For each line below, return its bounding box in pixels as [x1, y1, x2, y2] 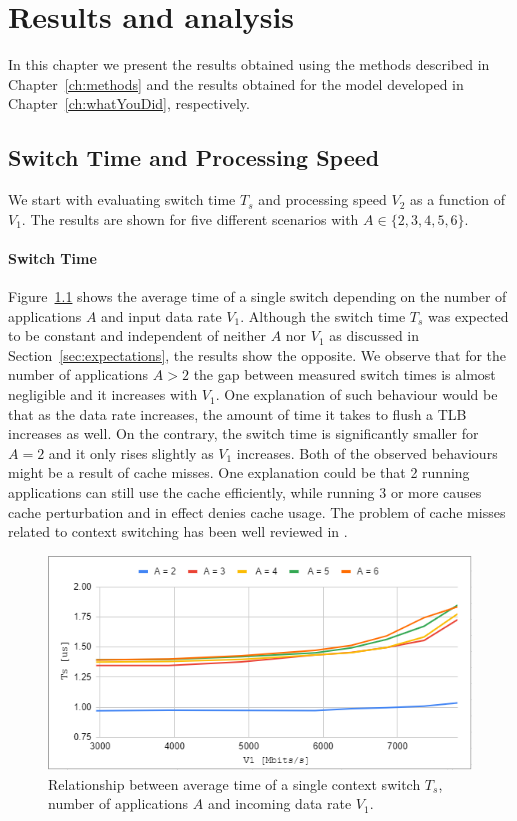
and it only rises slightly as [48, 442, 214, 463]
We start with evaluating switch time [8, 189, 236, 210]
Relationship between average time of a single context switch [48, 773, 421, 794]
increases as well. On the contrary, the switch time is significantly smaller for [8, 423, 479, 444]
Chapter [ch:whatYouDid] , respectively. [8, 93, 250, 114]
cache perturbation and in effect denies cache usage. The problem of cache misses [8, 501, 506, 522]
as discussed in [329, 325, 420, 346]
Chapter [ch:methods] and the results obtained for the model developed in [8, 73, 464, 94]
